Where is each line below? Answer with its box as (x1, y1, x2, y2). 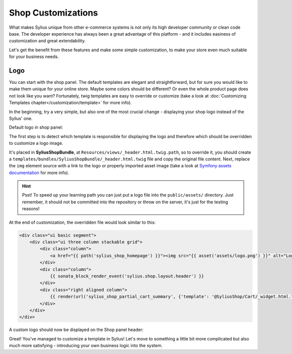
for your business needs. (9, 54, 59, 59)
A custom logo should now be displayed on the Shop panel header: (9, 327, 144, 333)
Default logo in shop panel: (9, 124, 63, 130)
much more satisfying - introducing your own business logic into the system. (9, 343, 163, 349)
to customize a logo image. (9, 140, 63, 146)
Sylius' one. (9, 115, 33, 121)
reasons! (22, 206, 40, 212)
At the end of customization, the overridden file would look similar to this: (9, 219, 156, 225)
